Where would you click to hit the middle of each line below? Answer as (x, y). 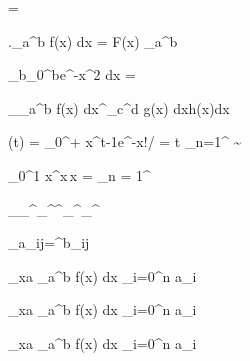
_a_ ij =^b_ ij (49, 242)
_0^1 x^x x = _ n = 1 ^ (79, 174)
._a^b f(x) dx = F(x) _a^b (93, 40)
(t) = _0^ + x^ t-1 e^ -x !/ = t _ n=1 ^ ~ (125, 141)
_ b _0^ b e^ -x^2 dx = (72, 74)
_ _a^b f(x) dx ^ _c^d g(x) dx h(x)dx (119, 107)
